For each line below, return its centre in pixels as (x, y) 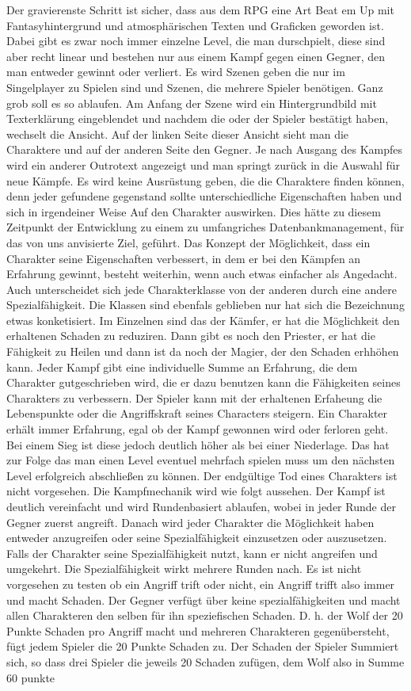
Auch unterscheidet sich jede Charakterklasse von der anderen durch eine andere (202, 289)
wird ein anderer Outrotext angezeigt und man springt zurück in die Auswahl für (204, 164)
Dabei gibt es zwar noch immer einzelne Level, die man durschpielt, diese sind (196, 41)
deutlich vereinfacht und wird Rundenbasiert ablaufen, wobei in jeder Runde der (201, 506)
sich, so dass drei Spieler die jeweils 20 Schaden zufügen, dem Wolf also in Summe (205, 661)
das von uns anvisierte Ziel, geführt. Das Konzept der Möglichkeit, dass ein (188, 242)
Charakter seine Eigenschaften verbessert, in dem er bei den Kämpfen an (184, 258)
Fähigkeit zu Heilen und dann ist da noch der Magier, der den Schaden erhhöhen (203, 351)
